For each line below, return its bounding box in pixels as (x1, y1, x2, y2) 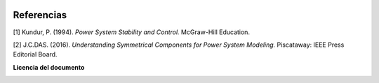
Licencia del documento (13, 63, 85, 71)
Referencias (13, 9, 67, 21)
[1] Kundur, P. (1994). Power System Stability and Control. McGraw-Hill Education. (13, 28, 251, 36)
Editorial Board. (13, 50, 58, 59)
